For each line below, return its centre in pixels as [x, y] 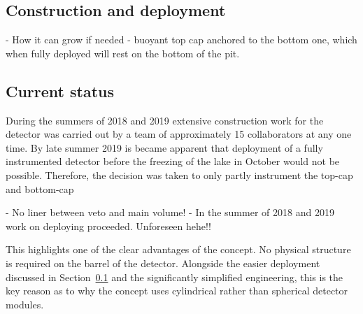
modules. [25, 304]
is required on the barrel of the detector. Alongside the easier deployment [163, 263]
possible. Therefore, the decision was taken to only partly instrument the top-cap [179, 174]
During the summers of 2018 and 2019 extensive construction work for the [165, 120]
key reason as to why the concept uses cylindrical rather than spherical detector [177, 291]
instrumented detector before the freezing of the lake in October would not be [173, 161]
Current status [60, 91]
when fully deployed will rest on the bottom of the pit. [123, 53]
